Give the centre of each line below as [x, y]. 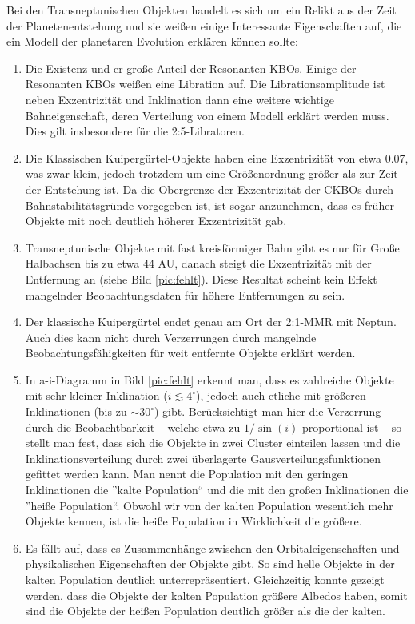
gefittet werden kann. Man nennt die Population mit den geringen [187, 474]
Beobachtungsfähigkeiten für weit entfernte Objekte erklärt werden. [190, 353]
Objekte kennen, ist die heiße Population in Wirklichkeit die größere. [194, 521]
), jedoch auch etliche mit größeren [281, 395]
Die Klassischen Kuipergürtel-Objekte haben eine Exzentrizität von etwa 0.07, [217, 157]
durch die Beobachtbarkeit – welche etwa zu [133, 427]
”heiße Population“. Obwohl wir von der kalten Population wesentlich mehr [209, 505]
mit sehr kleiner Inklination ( [96, 395]
